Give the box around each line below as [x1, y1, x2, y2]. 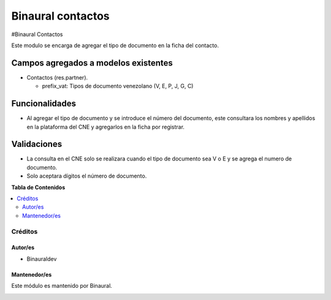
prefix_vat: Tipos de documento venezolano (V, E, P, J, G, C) [42, 83, 194, 90]
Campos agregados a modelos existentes [11, 58, 173, 68]
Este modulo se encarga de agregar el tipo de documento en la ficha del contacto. [11, 42, 219, 49]
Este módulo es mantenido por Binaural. [11, 282, 113, 290]
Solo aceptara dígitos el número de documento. [26, 172, 147, 180]
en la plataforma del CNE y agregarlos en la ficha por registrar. [26, 123, 185, 130]
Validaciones [11, 139, 63, 149]
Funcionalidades [11, 99, 77, 109]
